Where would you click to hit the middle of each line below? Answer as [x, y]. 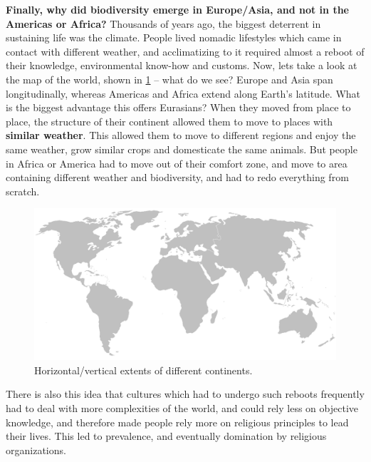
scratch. [23, 191]
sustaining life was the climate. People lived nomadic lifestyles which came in [174, 37]
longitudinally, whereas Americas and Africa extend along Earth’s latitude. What [183, 93]
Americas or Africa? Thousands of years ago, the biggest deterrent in [163, 23]
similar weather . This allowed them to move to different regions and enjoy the [181, 135]
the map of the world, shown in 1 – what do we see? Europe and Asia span [169, 79]
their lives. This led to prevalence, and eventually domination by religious [166, 436]
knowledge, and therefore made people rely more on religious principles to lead [177, 422]
